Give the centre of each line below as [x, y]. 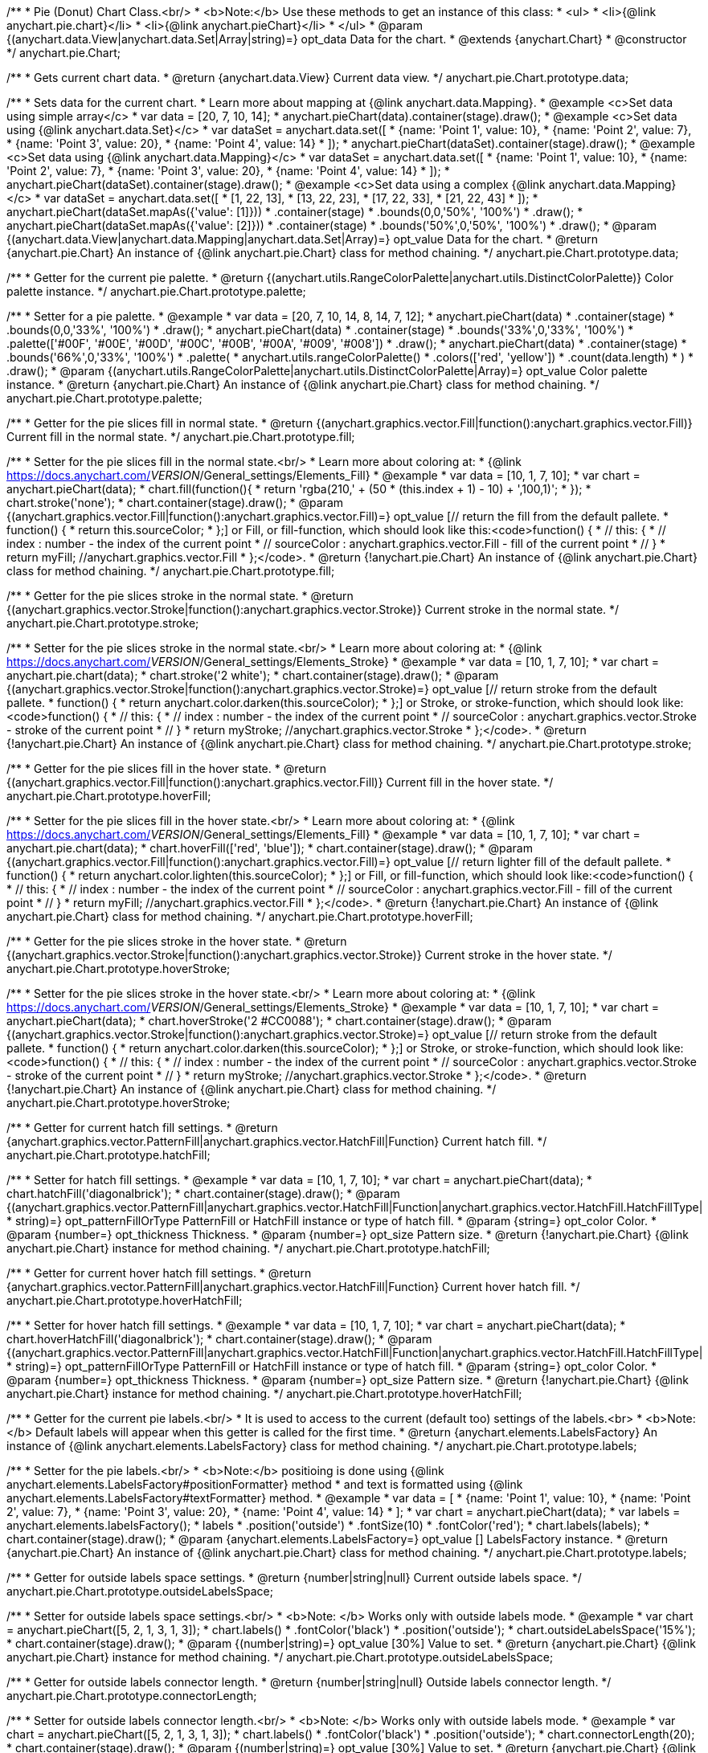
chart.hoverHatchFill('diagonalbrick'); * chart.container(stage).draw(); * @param [219, 1339]
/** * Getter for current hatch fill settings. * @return [142, 1128]
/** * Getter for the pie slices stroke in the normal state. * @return [180, 596]
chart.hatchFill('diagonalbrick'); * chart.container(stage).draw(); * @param [203, 1193]
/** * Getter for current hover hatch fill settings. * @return [159, 1273]
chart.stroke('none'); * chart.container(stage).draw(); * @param [175, 503]
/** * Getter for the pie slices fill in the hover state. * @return [166, 768]
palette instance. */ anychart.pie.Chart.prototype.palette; [156, 291]
